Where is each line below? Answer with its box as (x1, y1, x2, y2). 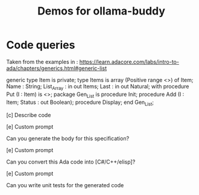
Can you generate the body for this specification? (6, 135, 130, 142)
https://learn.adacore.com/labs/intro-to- (79, 58, 180, 65)
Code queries (6, 38, 75, 52)
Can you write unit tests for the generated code (6, 182, 124, 189)
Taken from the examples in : (6, 58, 78, 65)
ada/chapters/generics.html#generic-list (6, 65, 107, 72)
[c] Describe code (6, 112, 51, 119)
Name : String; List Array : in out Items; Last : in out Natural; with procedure (6, 83, 189, 91)
